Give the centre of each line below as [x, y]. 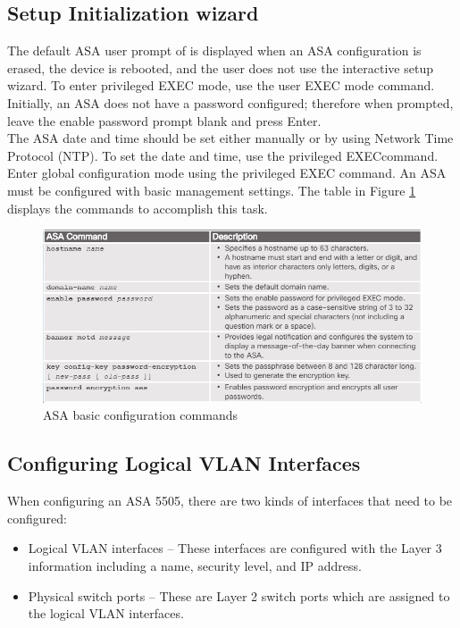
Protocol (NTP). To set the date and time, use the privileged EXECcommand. [223, 155]
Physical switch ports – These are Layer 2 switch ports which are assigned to [239, 595]
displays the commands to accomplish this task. [138, 208]
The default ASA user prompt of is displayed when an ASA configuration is [214, 50]
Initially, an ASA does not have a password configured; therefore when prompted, [230, 102]
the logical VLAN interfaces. [106, 613]
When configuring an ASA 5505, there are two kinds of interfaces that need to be [230, 501]
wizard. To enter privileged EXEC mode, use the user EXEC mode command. [221, 85]
